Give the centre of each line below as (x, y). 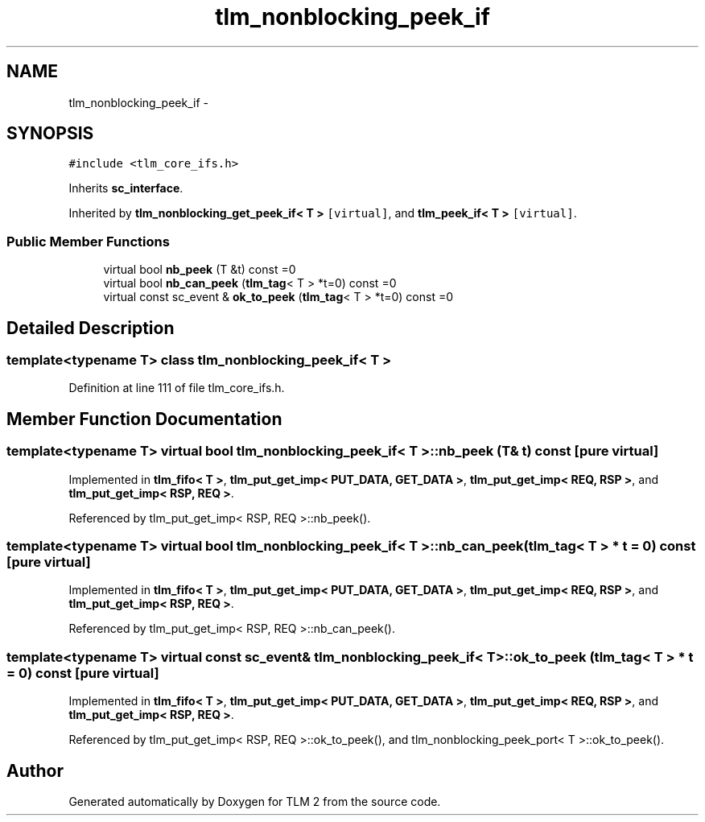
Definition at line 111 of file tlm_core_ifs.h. (177, 388)
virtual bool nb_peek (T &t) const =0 (200, 270)
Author (35, 770)
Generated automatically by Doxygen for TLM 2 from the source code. (255, 801)
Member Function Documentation (144, 419)
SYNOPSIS (50, 134)
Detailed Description (91, 328)
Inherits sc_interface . (126, 188)
